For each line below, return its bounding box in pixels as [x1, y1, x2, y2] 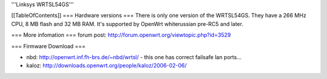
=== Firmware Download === [11, 42, 86, 49]
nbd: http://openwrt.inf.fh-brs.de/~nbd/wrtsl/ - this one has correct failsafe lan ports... [26, 53, 242, 60]
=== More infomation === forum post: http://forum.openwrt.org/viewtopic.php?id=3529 [11, 31, 231, 39]
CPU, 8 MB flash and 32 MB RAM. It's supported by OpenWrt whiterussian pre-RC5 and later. [11, 20, 243, 27]
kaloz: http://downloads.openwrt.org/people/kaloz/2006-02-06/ [26, 62, 187, 69]
